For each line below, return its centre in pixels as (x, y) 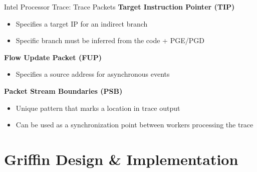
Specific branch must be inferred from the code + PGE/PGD (110, 40)
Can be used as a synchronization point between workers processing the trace (135, 125)
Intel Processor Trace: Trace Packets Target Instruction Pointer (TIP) (119, 7)
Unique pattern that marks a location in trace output (98, 108)
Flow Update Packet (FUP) (53, 57)
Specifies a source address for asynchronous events (93, 74)
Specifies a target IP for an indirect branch (82, 23)
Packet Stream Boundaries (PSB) (63, 91)
